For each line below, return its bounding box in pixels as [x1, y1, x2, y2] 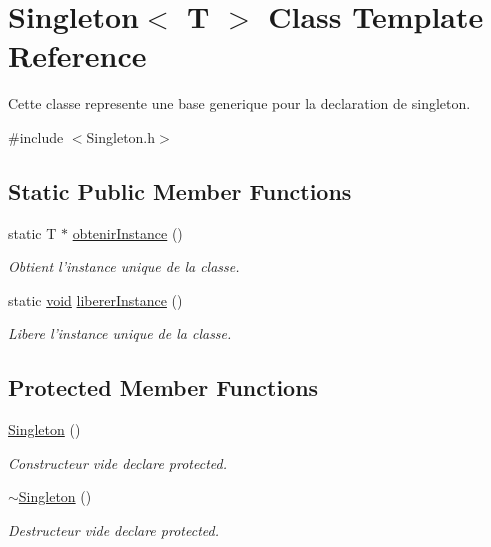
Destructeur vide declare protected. [8, 520, 219, 541]
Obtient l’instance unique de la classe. [8, 256, 240, 277]
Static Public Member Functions [8, 175, 352, 206]
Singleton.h [86, 126, 156, 147]
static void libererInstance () [8, 289, 183, 310]
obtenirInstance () [72, 222, 183, 243]
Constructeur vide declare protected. [8, 452, 228, 473]
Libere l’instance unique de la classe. [8, 323, 232, 344]
